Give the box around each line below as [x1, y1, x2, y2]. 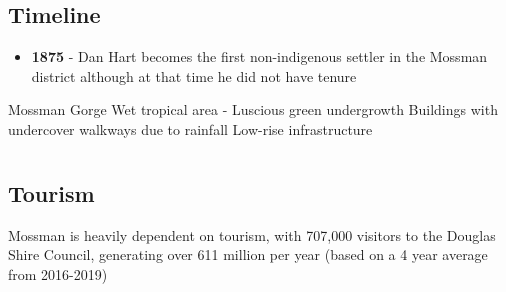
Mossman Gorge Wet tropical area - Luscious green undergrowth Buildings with [8, 99, 498, 120]
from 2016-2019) [8, 263, 108, 284]
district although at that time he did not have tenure [31, 65, 357, 86]
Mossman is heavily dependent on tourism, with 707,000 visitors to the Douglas [8, 224, 496, 245]
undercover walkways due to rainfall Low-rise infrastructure [8, 118, 373, 139]
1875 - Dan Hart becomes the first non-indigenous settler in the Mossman [31, 46, 488, 67]
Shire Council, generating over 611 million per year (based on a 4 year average [8, 244, 488, 265]
